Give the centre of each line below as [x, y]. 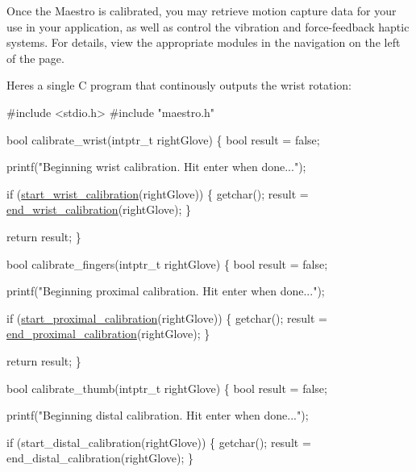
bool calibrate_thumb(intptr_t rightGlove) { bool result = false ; [167, 388]
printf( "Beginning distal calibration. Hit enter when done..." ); [158, 415]
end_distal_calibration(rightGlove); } [100, 458]
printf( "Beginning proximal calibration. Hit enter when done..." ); [166, 291]
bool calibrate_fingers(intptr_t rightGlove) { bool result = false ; [167, 263]
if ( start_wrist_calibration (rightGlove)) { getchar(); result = [158, 193]
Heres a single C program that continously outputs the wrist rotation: [179, 85]
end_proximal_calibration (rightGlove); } [108, 334]
